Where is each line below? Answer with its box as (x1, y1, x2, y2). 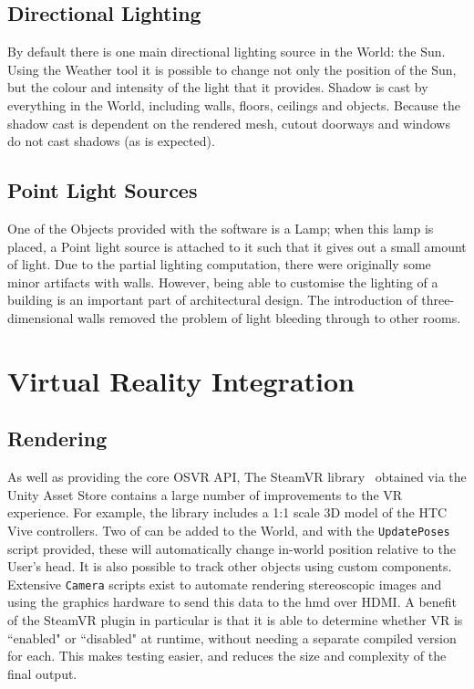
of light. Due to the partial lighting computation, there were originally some (7, 255, 431, 274)
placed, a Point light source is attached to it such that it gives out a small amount (7, 236, 467, 256)
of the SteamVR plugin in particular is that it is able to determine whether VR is (7, 610, 463, 629)
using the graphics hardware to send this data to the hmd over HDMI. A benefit (7, 592, 457, 611)
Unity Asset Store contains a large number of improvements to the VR (7, 485, 403, 504)
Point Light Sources (7, 176, 198, 204)
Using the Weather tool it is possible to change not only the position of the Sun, (7, 59, 457, 78)
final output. (7, 663, 77, 683)
